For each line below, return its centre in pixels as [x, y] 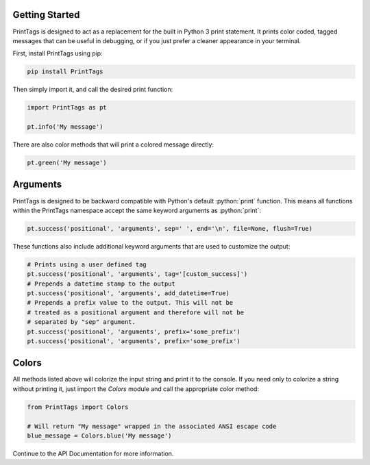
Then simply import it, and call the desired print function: [93, 90]
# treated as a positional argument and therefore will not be [136, 312]
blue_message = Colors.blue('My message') [99, 436]
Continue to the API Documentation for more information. [93, 453]
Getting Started [46, 15]
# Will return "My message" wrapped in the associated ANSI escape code [152, 426]
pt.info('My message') [65, 127]
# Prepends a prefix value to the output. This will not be [130, 303]
